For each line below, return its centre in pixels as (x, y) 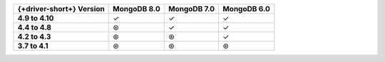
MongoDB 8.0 (137, 9)
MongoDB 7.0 (191, 9)
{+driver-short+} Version (61, 9)
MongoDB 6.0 (246, 9)
